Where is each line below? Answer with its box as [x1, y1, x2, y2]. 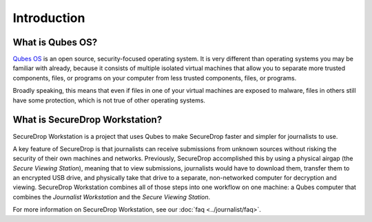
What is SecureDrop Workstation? [12, 114, 163, 126]
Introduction [12, 10, 85, 25]
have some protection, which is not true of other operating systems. [12, 96, 206, 104]
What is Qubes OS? [12, 36, 98, 48]
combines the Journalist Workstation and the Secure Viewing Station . [12, 192, 211, 201]
